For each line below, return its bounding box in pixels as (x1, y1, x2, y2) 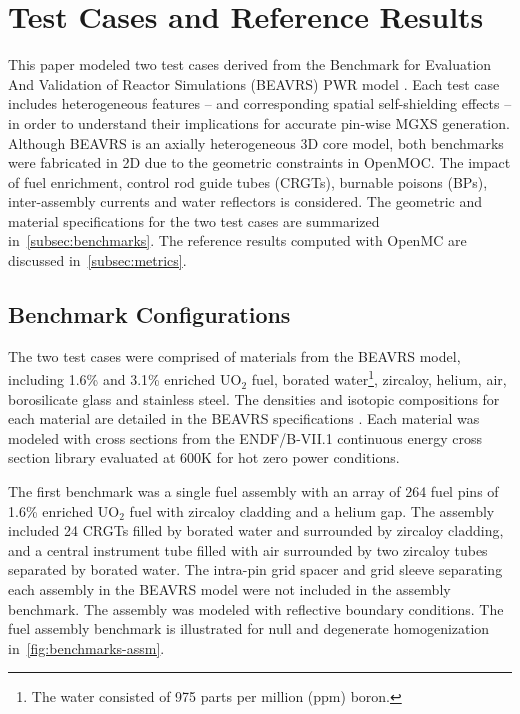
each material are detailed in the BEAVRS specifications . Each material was (8, 408, 480, 429)
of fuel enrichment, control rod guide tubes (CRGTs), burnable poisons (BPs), (8, 171, 488, 192)
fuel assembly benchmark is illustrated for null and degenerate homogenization (8, 618, 490, 639)
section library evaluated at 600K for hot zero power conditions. (8, 447, 400, 468)
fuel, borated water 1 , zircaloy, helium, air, (251, 366, 507, 390)
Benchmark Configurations (8, 299, 291, 330)
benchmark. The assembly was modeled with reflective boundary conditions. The (8, 598, 504, 619)
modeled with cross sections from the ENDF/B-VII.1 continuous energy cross (8, 427, 482, 448)
